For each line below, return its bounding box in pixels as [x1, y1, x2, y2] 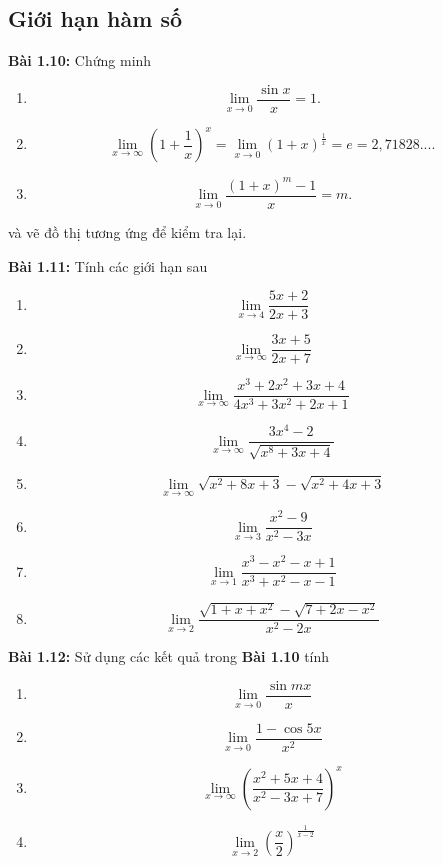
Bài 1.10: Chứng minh [8, 50, 152, 71]
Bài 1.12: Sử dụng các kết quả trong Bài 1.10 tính [8, 646, 330, 667]
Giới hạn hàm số [8, 3, 183, 34]
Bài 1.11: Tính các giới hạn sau [8, 255, 208, 276]
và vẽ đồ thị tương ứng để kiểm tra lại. [8, 221, 247, 242]
